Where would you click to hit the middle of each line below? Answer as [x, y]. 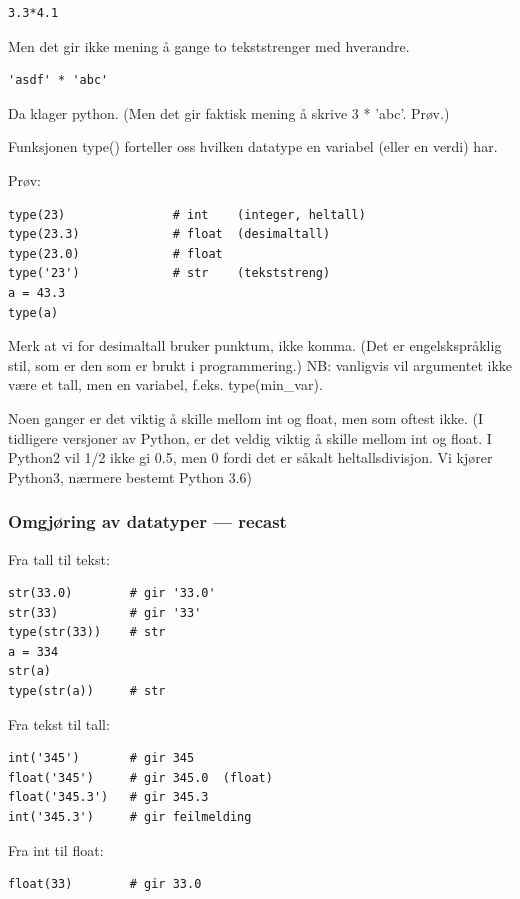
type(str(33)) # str [87, 632]
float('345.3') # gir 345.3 [108, 797]
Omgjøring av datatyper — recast [147, 521]
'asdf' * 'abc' [58, 80]
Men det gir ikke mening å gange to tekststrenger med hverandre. [209, 45]
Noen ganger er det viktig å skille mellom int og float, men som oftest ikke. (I [246, 417]
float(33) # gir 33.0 [105, 884]
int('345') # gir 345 [101, 758]
